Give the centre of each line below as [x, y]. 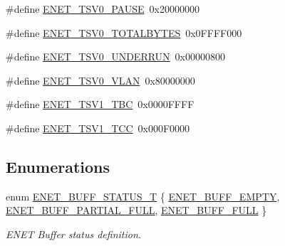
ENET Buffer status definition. [74, 234]
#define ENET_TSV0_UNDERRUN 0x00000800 [116, 57]
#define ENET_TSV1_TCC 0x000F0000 [98, 128]
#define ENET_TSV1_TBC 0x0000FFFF [100, 104]
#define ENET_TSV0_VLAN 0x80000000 [100, 80]
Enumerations [58, 166]
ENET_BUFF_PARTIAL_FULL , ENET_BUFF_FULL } [136, 210]
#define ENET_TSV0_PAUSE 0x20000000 [103, 9]
